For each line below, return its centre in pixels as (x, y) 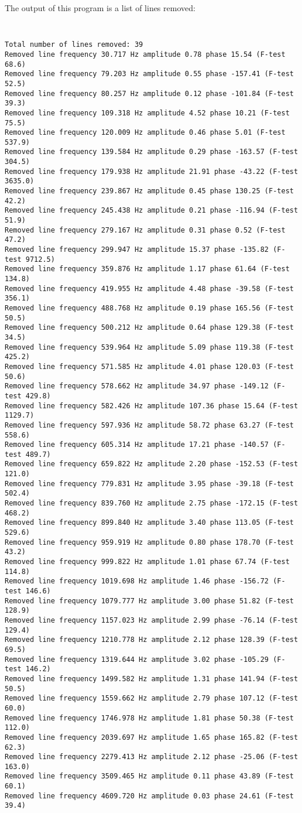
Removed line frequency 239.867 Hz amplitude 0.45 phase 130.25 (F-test (149, 191)
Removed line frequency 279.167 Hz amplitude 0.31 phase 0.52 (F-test (145, 230)
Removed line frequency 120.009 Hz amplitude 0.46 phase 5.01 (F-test (145, 133)
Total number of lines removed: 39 (74, 45)
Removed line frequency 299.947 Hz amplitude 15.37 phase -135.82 (137, 250)
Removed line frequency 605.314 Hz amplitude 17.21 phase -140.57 (137, 445)
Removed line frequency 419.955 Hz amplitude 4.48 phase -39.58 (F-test (149, 288)
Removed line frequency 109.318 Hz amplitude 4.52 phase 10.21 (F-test (147, 113)
